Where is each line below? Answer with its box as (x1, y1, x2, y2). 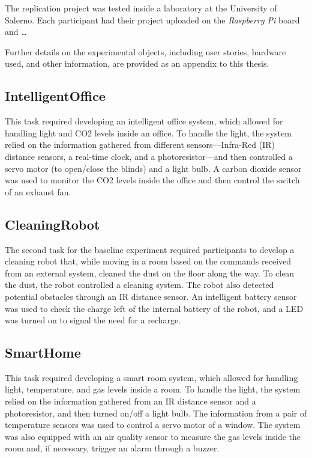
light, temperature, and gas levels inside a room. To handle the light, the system (5, 383, 301, 395)
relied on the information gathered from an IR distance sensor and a (5, 395, 256, 408)
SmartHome (5, 343, 81, 362)
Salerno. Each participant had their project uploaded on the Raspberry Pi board (5, 13, 300, 26)
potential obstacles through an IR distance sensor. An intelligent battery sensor (5, 290, 297, 302)
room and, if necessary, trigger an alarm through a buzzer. (5, 442, 220, 454)
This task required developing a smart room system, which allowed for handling (5, 371, 298, 383)
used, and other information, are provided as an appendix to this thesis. (5, 57, 269, 70)
